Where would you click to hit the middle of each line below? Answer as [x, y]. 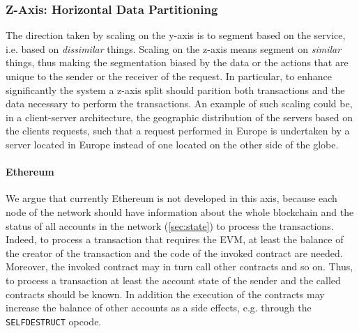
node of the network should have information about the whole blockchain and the [180, 211]
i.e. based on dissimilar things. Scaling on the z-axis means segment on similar [174, 48]
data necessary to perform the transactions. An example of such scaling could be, [179, 103]
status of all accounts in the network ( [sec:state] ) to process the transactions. [170, 225]
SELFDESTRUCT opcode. [54, 321]
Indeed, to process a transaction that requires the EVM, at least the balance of [175, 239]
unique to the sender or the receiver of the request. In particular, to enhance [169, 76]
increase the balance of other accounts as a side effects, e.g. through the [159, 308]
